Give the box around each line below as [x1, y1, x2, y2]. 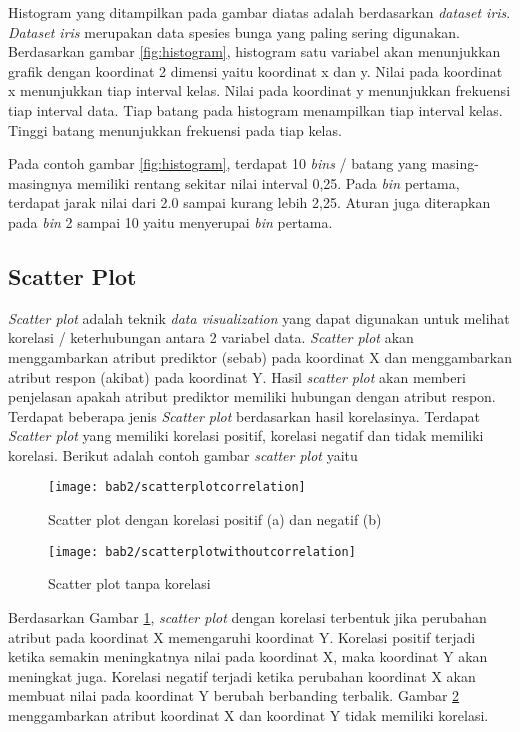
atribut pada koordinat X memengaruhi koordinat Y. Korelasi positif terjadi [8, 626, 476, 647]
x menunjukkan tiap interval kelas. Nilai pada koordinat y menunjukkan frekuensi [8, 80, 511, 101]
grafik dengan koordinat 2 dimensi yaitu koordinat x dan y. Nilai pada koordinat [8, 60, 503, 81]
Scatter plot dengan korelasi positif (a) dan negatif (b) [48, 509, 382, 530]
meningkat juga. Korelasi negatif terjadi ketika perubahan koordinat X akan [8, 665, 476, 686]
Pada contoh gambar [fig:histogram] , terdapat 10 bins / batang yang [8, 153, 427, 174]
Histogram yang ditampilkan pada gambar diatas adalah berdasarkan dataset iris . [8, 2, 511, 22]
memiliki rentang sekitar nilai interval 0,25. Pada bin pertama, [76, 172, 460, 193]
